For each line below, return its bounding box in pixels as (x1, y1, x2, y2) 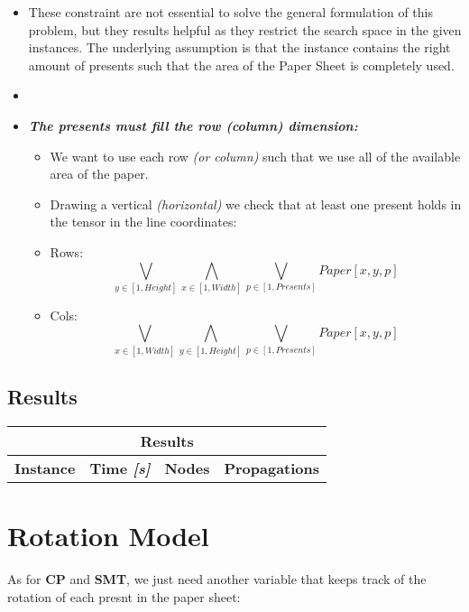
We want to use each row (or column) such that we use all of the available (50, 146, 461, 165)
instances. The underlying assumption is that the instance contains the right (28, 38, 451, 57)
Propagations (224, 457, 320, 478)
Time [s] (89, 457, 151, 478)
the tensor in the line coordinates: (50, 212, 237, 231)
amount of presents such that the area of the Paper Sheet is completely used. (28, 55, 455, 74)
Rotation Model (7, 517, 209, 554)
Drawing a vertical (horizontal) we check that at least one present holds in (50, 194, 462, 213)
